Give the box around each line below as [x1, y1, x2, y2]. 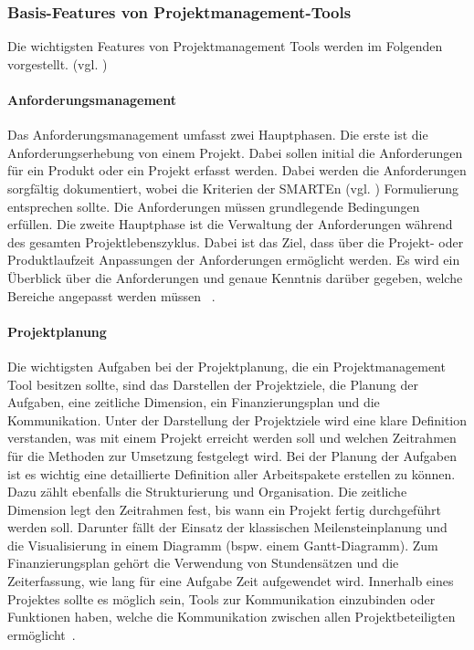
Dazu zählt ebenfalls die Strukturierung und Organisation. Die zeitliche [7, 482, 407, 501]
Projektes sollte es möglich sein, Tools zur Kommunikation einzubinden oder [7, 589, 436, 608]
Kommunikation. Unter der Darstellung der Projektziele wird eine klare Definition [7, 410, 468, 429]
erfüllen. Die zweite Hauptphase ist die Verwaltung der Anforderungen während [7, 215, 453, 234]
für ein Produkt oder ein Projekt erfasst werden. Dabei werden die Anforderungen [7, 161, 467, 180]
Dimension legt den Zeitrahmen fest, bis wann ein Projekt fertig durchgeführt [7, 499, 441, 519]
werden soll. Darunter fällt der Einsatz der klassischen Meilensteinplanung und [7, 518, 448, 537]
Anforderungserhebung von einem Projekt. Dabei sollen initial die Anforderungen [7, 142, 463, 162]
